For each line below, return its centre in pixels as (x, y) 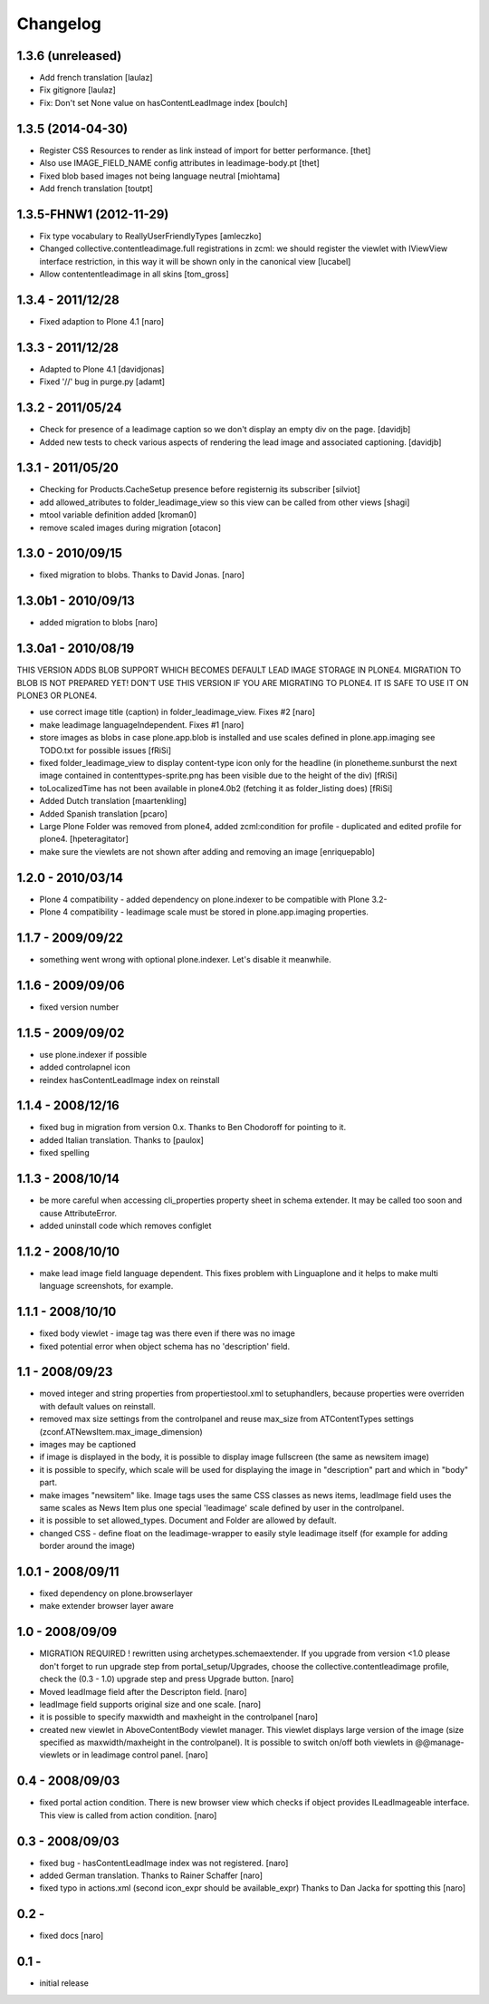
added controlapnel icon (85, 1067)
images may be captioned (87, 1444)
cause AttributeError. (78, 1213)
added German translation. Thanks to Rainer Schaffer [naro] (151, 1875)
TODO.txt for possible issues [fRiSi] (105, 750)
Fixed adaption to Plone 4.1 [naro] (102, 321)
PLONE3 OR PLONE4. (57, 696)
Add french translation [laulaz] (96, 78)
